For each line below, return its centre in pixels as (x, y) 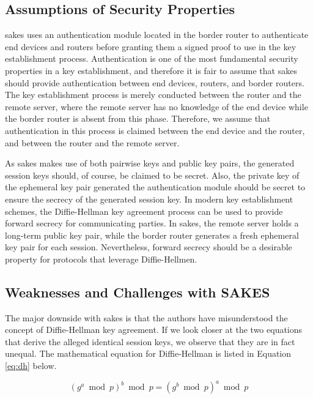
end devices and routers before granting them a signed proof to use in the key (151, 46)
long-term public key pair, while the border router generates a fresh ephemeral (152, 235)
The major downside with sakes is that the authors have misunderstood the (146, 317)
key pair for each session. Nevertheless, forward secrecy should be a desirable (149, 247)
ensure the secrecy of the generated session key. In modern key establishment (149, 199)
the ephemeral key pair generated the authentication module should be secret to (155, 187)
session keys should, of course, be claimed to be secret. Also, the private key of (152, 175)
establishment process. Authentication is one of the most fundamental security (152, 58)
